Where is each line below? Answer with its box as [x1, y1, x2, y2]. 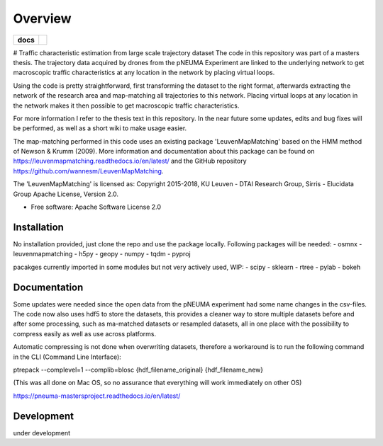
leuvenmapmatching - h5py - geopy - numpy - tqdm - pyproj [13, 250, 191, 258]
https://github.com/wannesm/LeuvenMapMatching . [13, 166, 164, 175]
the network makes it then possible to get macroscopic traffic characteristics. [13, 101, 240, 110]
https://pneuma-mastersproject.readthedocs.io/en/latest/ [13, 391, 181, 400]
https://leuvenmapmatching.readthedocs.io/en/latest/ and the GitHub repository [13, 156, 248, 166]
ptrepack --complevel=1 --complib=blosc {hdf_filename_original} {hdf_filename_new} [13, 365, 264, 374]
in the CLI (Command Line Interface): [13, 353, 122, 361]
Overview [13, 11, 72, 26]
